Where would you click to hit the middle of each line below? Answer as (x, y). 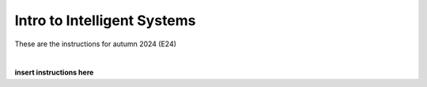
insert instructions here (54, 72)
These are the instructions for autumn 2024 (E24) (96, 44)
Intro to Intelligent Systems (106, 20)
